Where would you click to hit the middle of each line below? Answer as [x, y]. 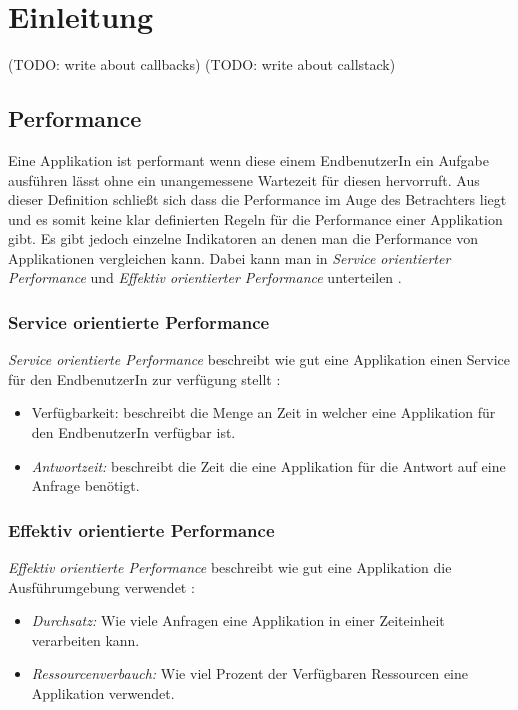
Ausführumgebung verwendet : [101, 586]
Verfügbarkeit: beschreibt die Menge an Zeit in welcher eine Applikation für [263, 412]
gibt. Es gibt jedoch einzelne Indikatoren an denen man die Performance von [243, 238]
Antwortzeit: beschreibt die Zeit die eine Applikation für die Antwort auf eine [268, 465]
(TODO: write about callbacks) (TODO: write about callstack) [202, 64]
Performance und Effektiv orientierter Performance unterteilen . [205, 277]
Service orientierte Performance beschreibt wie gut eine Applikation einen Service [259, 359]
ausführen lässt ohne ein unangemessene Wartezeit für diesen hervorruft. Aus [244, 179]
